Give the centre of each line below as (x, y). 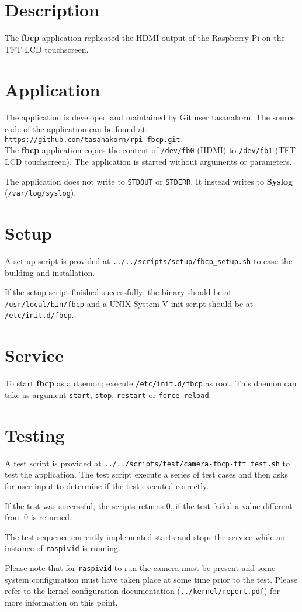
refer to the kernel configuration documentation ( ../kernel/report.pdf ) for (142, 591)
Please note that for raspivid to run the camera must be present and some (140, 567)
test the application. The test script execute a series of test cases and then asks (146, 474)
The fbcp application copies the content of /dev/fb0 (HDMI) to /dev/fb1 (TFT (150, 150)
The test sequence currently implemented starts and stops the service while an (145, 536)
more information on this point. (61, 602)
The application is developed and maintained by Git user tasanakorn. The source (150, 117)
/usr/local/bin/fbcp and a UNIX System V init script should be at (129, 303)
